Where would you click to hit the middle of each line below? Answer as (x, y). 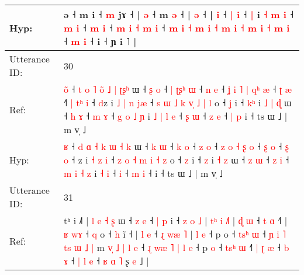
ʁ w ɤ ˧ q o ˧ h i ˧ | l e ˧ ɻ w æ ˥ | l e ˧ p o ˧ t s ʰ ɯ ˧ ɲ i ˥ (175, 234)
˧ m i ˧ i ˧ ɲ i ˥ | (100, 41)
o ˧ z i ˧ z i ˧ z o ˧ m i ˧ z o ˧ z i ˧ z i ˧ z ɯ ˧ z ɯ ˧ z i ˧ (176, 160)
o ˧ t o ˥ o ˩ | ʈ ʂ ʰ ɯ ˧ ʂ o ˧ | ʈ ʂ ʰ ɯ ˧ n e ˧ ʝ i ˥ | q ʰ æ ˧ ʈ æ (178, 89)
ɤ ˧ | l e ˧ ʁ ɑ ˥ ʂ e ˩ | (106, 261)
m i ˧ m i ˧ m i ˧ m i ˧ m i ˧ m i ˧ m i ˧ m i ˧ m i (177, 28)
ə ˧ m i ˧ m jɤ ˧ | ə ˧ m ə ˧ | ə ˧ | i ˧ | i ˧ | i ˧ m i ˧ (179, 14)
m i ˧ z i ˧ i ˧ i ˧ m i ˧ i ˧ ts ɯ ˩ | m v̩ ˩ (143, 173)
